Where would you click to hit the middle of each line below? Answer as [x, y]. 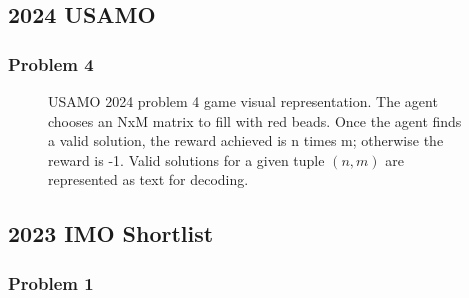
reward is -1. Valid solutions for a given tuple [186, 159]
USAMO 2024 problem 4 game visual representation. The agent [243, 101]
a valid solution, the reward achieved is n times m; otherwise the [246, 140]
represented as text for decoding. [148, 179]
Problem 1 [51, 282]
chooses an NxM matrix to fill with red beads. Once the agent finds [255, 120]
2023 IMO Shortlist [111, 233]
